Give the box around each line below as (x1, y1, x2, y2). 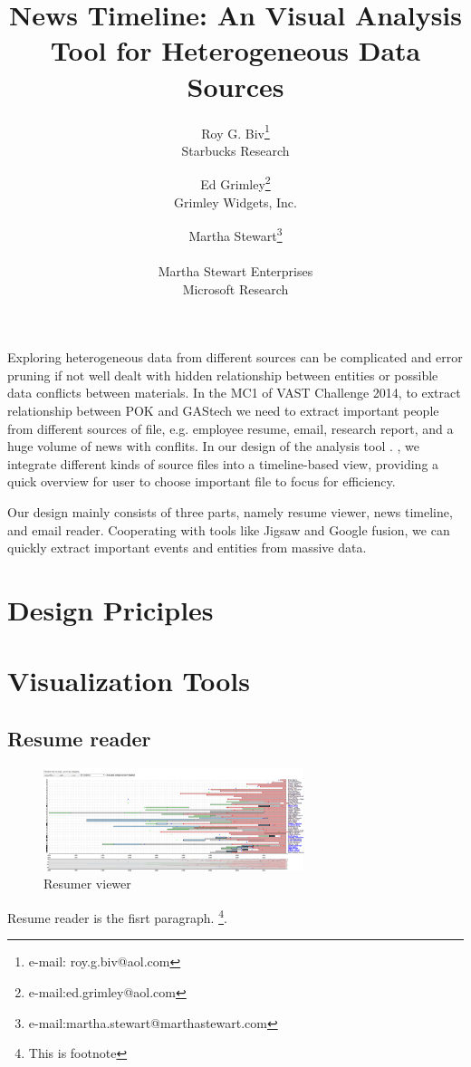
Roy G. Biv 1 (201, 120, 270, 142)
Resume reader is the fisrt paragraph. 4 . (7, 906, 227, 927)
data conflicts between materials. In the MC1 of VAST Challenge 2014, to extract (7, 383, 461, 402)
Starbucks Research (181, 140, 290, 159)
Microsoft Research (182, 279, 289, 298)
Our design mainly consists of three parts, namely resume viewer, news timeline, (7, 502, 453, 521)
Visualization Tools (7, 662, 250, 699)
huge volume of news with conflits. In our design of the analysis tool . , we (7, 437, 420, 456)
